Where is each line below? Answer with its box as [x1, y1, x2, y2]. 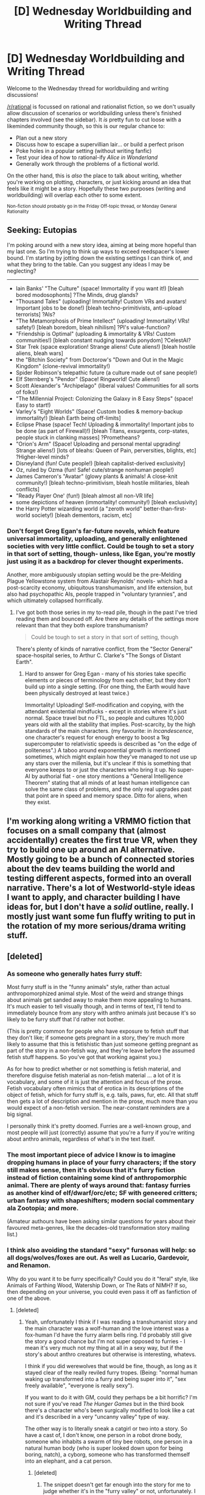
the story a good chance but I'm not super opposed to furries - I [24, 1337, 186, 1345]
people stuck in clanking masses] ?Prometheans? [15, 434, 141, 441]
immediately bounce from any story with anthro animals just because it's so [7, 1009, 196, 1016]
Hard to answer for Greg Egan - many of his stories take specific [24, 670, 187, 677]
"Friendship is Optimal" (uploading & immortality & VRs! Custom [15, 330, 176, 337]
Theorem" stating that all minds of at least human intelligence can [24, 779, 190, 787]
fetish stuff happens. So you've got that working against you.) [7, 1054, 162, 1061]
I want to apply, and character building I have [7, 892, 181, 903]
